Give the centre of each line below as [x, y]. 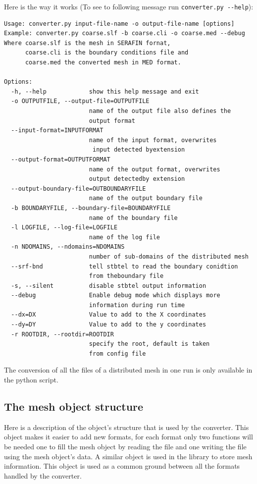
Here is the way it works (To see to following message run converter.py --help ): [129, 6]
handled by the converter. [43, 475]
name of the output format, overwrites [154, 169]
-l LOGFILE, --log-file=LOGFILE [64, 228]
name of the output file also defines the [160, 111]
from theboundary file [126, 276]
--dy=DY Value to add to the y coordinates [109, 325]
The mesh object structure [74, 406]
